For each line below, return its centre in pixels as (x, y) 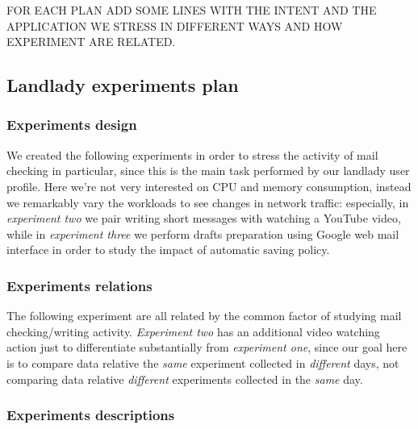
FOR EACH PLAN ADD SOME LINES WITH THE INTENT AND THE (192, 10)
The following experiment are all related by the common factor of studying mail (204, 316)
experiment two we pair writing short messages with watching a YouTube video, (204, 218)
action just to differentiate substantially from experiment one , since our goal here (207, 347)
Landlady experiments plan (123, 85)
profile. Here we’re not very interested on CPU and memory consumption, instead (209, 186)
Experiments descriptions (91, 415)
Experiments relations (79, 285)
